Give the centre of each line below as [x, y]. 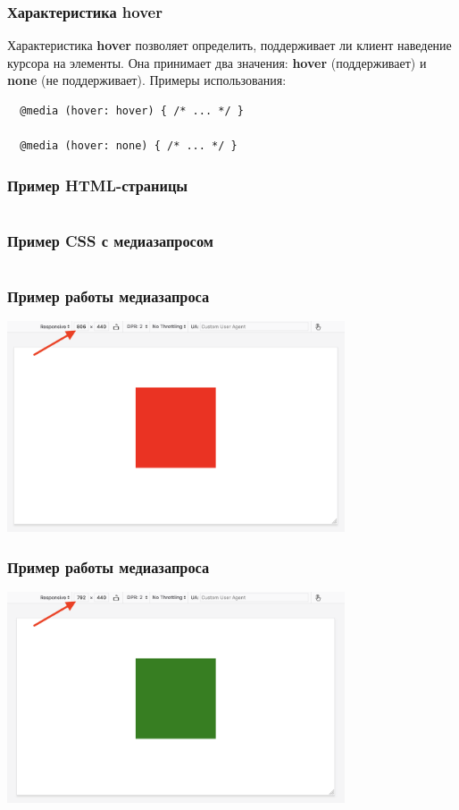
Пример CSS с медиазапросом [110, 240]
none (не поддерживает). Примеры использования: [147, 80]
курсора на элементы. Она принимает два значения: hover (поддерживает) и [217, 62]
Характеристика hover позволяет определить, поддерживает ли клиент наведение [229, 45]
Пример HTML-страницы [98, 185]
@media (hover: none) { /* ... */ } [129, 146]
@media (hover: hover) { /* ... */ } [132, 111]
